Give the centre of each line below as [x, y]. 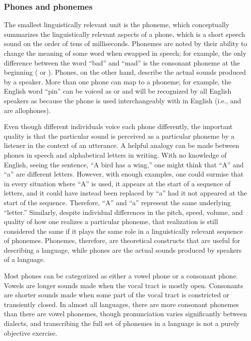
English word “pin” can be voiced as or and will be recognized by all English [118, 91]
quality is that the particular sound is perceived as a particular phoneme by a [119, 136]
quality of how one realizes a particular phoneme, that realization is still [111, 221]
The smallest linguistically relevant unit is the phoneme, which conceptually [117, 24]
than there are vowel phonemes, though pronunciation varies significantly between [125, 314]
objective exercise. [31, 333]
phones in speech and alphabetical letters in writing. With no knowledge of [115, 154]
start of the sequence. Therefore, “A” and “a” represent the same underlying [117, 202]
